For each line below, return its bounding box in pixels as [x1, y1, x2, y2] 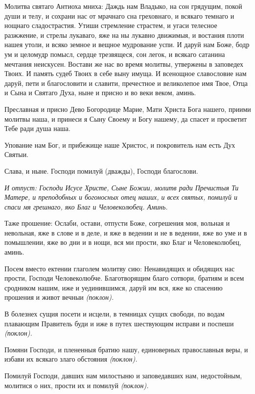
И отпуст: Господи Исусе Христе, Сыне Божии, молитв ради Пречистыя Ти [4, 182, 239, 192]
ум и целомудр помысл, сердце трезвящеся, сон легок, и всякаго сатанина [4, 49, 225, 59]
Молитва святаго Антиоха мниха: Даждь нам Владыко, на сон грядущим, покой [4, 1, 242, 11]
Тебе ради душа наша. [4, 123, 70, 133]
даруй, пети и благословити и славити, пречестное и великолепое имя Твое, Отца [4, 78, 248, 88]
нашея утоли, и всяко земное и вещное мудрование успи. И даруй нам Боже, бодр [4, 39, 250, 50]
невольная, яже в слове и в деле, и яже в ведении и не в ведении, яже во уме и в [4, 227, 247, 237]
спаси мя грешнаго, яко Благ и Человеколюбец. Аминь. [4, 201, 168, 211]
